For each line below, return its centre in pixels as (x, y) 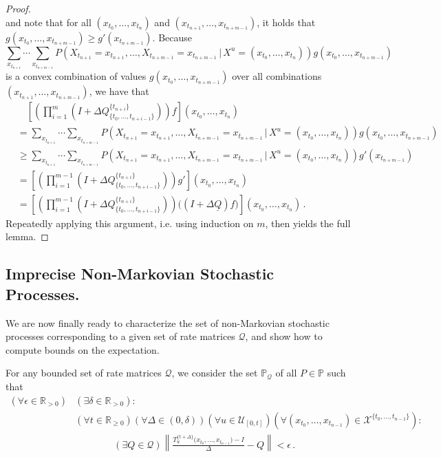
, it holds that (286, 22)
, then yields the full (308, 223)
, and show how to (284, 336)
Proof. (18, 8)
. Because (172, 37)
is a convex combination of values (76, 76)
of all (286, 373)
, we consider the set (215, 373)
